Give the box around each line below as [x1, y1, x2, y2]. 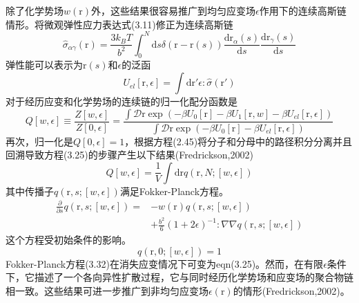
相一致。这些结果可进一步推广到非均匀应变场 [6, 283, 208, 297]
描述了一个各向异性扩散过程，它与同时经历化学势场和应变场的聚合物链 [34, 270, 353, 284]
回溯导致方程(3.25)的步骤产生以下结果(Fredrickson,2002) [6, 147, 253, 162]
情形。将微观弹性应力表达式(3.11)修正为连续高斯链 [6, 17, 233, 31]
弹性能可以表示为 [6, 57, 83, 72]
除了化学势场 [6, 3, 64, 17]
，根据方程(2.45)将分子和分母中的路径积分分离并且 [124, 134, 353, 148]
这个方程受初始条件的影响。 [6, 232, 131, 247]
